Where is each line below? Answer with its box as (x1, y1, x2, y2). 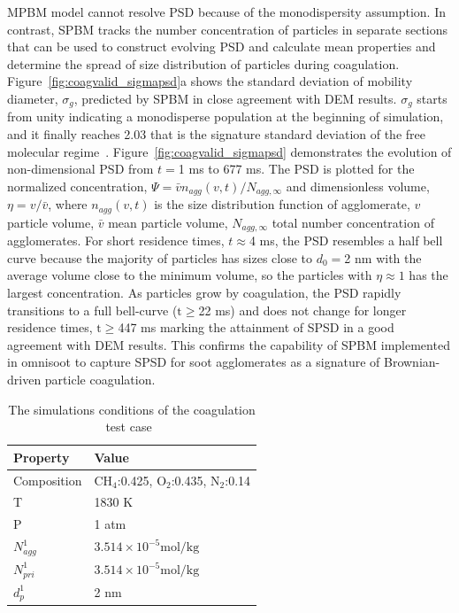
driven (7, 369, 42, 388)
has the (409, 266, 448, 284)
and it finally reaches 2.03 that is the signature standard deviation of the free (7, 125, 425, 144)
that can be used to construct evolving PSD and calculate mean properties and (7, 37, 436, 56)
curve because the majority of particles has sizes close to (7, 248, 313, 267)
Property (13, 447, 70, 466)
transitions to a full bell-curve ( (7, 300, 178, 319)
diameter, (7, 89, 58, 107)
